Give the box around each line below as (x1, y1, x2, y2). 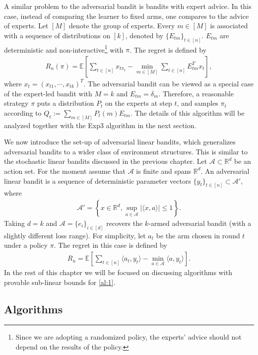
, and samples (177, 98, 218, 108)
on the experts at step (105, 98, 172, 108)
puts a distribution (37, 98, 94, 108)
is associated (210, 20, 248, 31)
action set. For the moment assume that (4, 165, 126, 176)
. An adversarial (200, 165, 250, 176)
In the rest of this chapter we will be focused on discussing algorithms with (4, 267, 232, 278)
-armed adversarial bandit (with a (148, 218, 252, 228)
